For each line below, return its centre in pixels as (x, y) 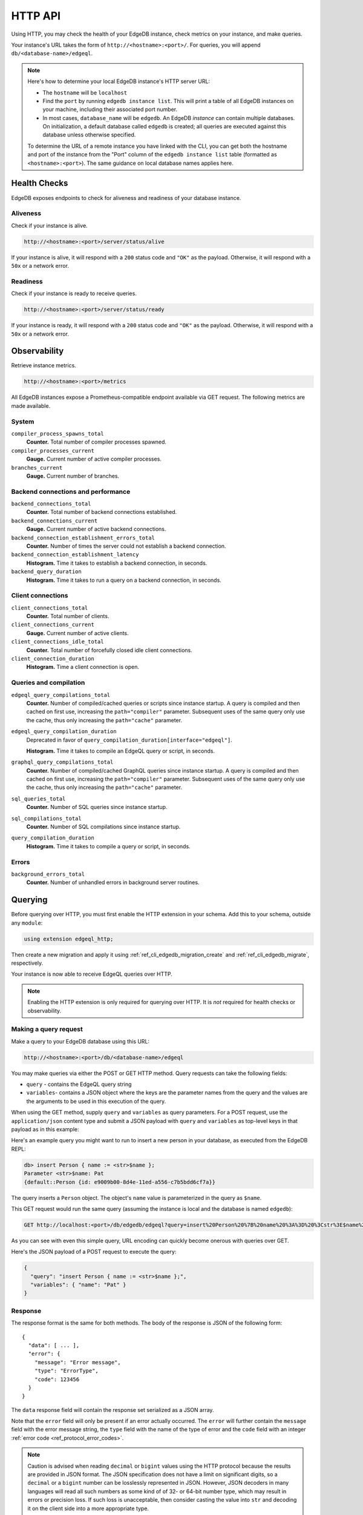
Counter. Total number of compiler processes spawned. (96, 442)
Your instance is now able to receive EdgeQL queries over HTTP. (92, 974)
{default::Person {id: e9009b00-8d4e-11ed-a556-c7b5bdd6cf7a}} (120, 1182)
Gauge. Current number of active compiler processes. (94, 459)
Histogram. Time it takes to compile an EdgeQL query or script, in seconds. (120, 751)
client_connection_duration (53, 659)
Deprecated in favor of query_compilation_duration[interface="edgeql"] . (129, 740)
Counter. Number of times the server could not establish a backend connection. (126, 546)
